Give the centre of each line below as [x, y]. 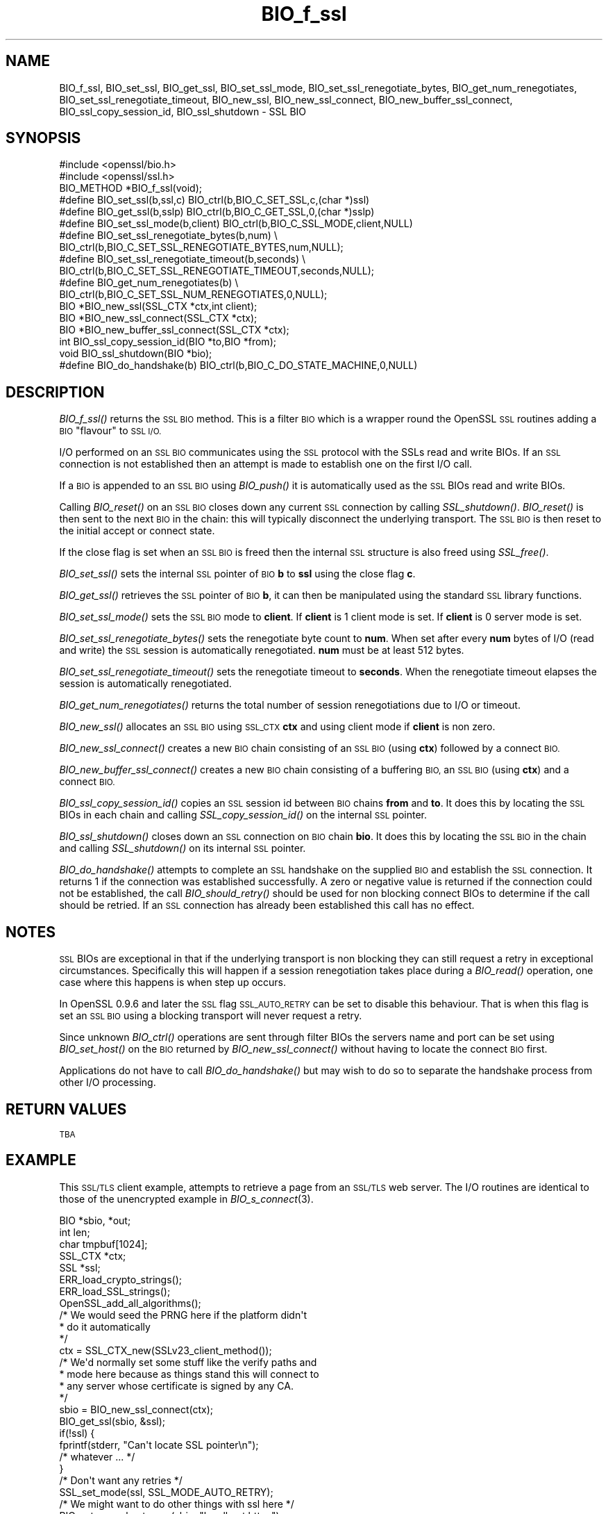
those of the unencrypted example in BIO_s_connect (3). [186, 1199]
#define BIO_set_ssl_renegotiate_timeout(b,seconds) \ [182, 259]
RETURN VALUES [66, 1109]
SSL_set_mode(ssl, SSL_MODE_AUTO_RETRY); [166, 1492]
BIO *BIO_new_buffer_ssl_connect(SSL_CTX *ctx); [174, 330]
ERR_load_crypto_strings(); [121, 1279]
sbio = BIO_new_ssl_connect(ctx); [136, 1409]
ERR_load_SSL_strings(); [115, 1291]
